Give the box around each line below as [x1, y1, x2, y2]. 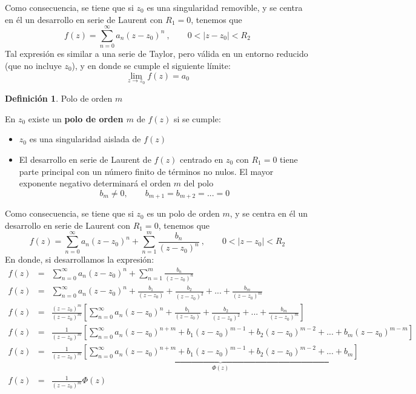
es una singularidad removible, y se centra [147, 1, 303, 13]
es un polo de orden [147, 207, 220, 220]
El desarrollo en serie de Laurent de [19, 153, 151, 165]
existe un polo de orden [28, 112, 124, 125]
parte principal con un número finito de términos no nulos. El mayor [19, 165, 274, 177]
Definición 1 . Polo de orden [5, 92, 113, 105]
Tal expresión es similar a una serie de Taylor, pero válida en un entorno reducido [5, 47, 308, 60]
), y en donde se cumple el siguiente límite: [71, 59, 231, 71]
